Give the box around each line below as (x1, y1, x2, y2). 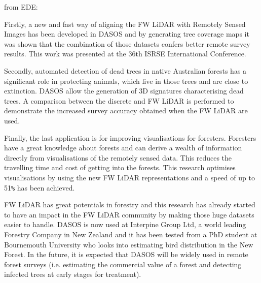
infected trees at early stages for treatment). (4, 269, 141, 279)
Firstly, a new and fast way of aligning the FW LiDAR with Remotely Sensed (4, 18, 246, 29)
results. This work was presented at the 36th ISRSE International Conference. (4, 48, 246, 59)
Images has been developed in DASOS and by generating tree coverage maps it (4, 28, 249, 39)
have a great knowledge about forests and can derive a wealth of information (4, 142, 242, 153)
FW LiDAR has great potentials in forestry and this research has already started (4, 199, 255, 210)
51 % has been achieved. (4, 182, 75, 193)
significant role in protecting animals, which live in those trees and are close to (4, 75, 248, 86)
